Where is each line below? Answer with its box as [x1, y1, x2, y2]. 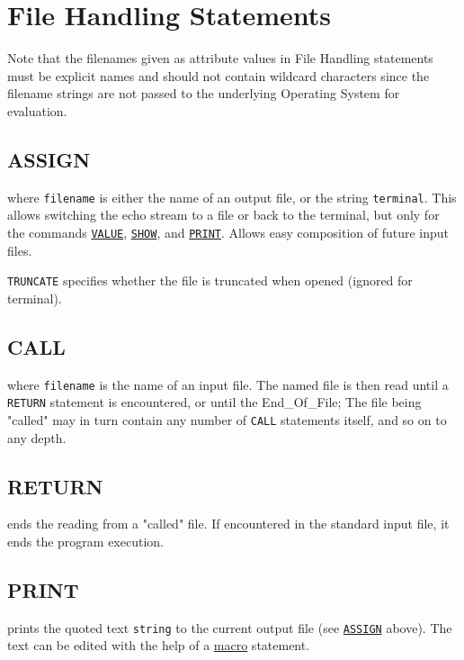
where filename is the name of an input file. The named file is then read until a [7, 375, 449, 393]
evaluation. [7, 101, 67, 120]
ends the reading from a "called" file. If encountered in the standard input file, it [7, 514, 450, 533]
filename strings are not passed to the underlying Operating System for [7, 84, 400, 103]
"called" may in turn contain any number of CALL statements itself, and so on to [7, 410, 447, 429]
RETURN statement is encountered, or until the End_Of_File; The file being [7, 393, 422, 411]
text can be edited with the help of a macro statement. [7, 636, 310, 655]
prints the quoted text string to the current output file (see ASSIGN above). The [7, 618, 452, 637]
